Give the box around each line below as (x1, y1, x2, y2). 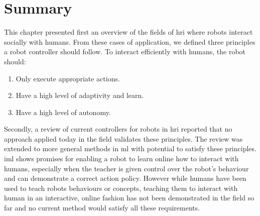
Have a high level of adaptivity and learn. (16, 90, 144, 100)
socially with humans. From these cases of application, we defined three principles (4, 36, 255, 47)
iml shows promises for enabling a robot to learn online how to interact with (4, 153, 239, 164)
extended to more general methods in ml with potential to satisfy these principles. (4, 143, 256, 154)
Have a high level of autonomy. (16, 106, 111, 117)
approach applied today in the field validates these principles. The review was (4, 133, 243, 144)
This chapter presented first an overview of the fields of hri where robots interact (4, 27, 253, 37)
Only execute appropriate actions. (16, 73, 120, 83)
